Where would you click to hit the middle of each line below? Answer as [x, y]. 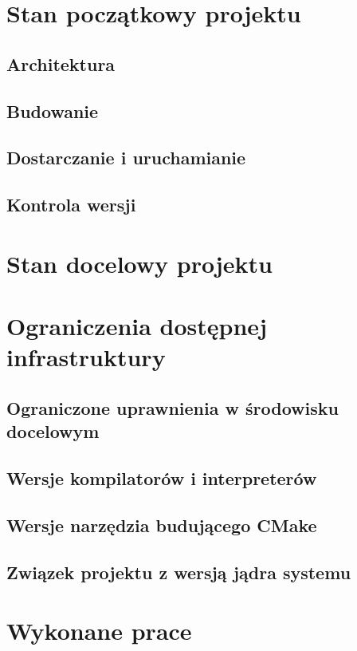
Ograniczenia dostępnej [137, 326]
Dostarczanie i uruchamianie [126, 158]
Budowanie [53, 110]
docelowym [53, 431]
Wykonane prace [99, 631]
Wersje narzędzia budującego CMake [162, 525]
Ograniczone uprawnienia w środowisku [173, 407]
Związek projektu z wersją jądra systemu [179, 572]
